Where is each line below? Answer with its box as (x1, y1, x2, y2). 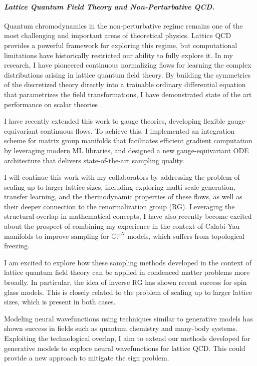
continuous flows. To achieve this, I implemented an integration (40, 125, 235, 136)
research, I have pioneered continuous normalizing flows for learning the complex (4, 60, 251, 70)
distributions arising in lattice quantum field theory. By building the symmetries (4, 69, 250, 80)
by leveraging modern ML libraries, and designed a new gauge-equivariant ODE (4, 145, 249, 155)
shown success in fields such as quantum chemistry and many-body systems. (4, 323, 237, 333)
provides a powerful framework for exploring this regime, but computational (4, 40, 237, 50)
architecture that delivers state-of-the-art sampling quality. (4, 155, 184, 165)
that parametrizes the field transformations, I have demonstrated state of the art (4, 89, 252, 99)
